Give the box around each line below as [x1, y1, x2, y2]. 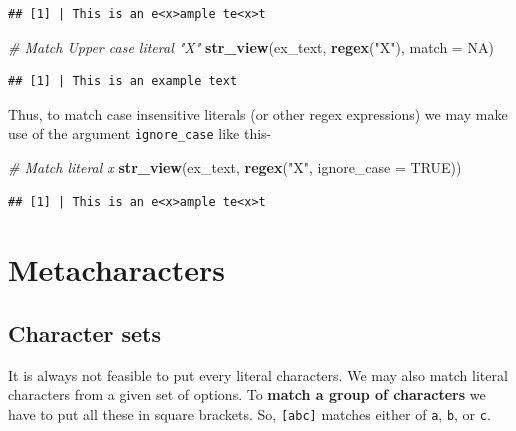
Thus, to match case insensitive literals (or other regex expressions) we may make [8, 103, 508, 124]
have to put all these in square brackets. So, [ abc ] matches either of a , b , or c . [8, 403, 491, 424]
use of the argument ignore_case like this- [8, 123, 272, 144]
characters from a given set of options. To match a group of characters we [8, 384, 486, 405]
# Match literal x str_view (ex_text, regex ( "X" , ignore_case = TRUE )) [8, 157, 462, 178]
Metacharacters [8, 249, 225, 290]
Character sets [8, 317, 162, 348]
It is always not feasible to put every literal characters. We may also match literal [8, 364, 508, 385]
